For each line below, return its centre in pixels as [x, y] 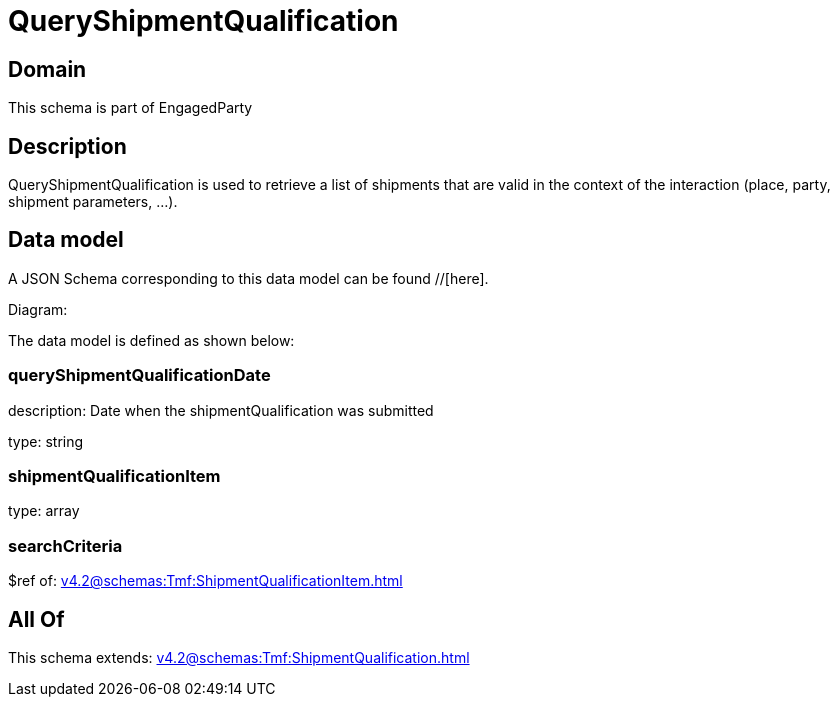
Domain [47, 69]
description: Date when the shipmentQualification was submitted [221, 410]
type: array [44, 511]
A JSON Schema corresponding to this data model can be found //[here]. [248, 278]
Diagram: [38, 309]
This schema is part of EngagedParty [130, 108]
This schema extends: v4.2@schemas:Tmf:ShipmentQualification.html [239, 657]
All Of [36, 619]
